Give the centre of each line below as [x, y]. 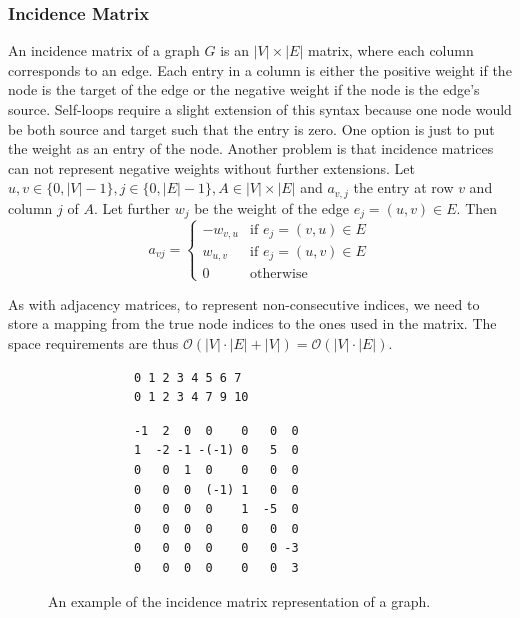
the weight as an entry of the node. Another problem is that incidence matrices [251, 148]
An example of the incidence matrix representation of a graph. [239, 600]
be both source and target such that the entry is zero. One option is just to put [251, 128]
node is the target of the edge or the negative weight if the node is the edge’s [244, 89]
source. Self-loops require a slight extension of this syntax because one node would [260, 109]
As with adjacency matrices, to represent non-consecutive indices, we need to [244, 303]
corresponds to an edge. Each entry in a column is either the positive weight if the [260, 69]
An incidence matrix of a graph [104, 50]
